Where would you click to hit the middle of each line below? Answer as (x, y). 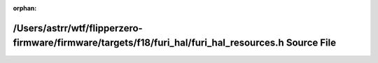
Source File (311, 43)
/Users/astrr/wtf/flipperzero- (78, 28)
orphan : (25, 8)
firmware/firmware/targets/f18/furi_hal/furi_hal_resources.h (149, 43)
